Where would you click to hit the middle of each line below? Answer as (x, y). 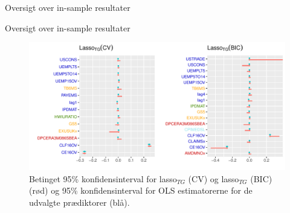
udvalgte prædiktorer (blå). (79, 202)
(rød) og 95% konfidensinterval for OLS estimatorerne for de (141, 190)
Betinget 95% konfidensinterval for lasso (103, 178)
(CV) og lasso (214, 178)
